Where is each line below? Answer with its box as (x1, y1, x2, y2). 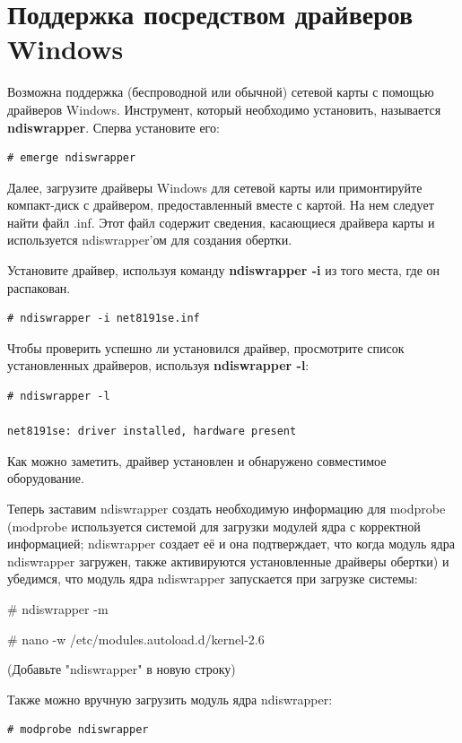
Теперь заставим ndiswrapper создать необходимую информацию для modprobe (7, 499, 446, 517)
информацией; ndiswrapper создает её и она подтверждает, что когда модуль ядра (7, 534, 455, 553)
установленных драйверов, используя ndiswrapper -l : (7, 356, 309, 375)
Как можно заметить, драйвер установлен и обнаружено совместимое (7, 451, 387, 470)
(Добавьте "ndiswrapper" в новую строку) (7, 660, 236, 678)
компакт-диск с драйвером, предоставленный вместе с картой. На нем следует (7, 195, 434, 214)
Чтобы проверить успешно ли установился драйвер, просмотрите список (7, 338, 405, 357)
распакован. (7, 278, 71, 297)
